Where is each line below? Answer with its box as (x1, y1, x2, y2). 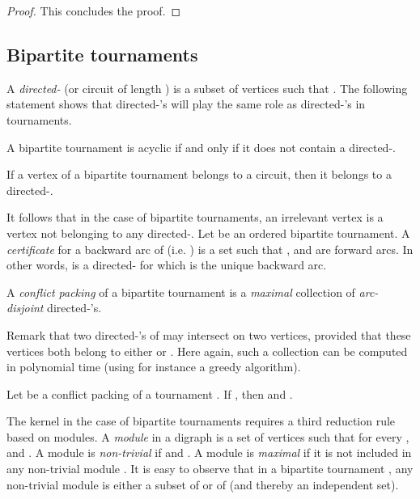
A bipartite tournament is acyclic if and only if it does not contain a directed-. (6, 138, 396, 155)
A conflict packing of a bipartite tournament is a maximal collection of (6, 283, 355, 300)
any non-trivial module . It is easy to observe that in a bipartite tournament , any (6, 460, 414, 477)
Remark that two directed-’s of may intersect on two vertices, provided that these (6, 326, 411, 343)
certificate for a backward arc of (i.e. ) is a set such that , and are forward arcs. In (6, 240, 414, 257)
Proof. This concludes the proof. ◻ (6, 2, 181, 19)
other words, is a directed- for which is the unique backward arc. (6, 256, 327, 273)
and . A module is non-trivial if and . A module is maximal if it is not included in (6, 444, 412, 461)
